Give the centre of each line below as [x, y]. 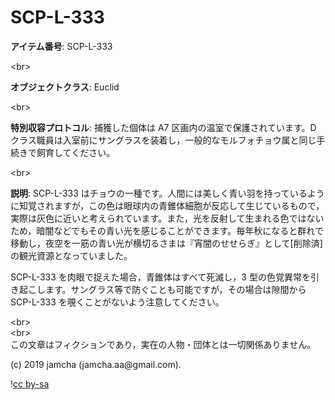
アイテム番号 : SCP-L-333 [61, 46]
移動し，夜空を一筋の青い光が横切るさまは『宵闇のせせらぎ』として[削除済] [166, 243]
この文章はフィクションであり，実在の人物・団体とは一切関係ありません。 [163, 344]
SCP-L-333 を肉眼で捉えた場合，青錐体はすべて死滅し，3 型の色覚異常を [160, 277]
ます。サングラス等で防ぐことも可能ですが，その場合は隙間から [175, 289]
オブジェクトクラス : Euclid [65, 87]
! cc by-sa [30, 383]
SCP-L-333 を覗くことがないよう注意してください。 [117, 302]
